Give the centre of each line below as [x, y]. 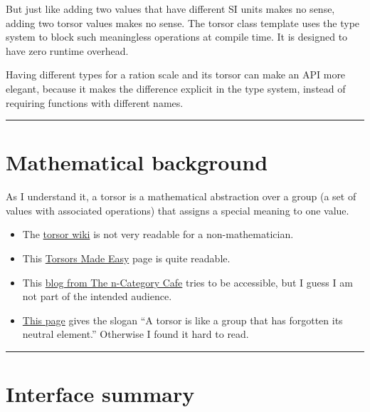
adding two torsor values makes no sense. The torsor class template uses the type [183, 22]
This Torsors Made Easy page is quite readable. [126, 258]
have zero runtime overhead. [67, 50]
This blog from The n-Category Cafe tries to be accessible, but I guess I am [187, 282]
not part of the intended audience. [97, 296]
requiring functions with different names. [95, 102]
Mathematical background [137, 162]
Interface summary [100, 394]
